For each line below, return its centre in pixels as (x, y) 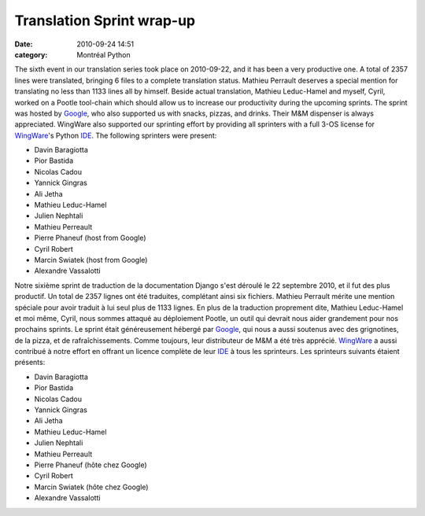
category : (31, 54)
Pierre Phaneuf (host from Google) (90, 238)
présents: (30, 363)
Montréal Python (103, 54)
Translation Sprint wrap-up (105, 20)
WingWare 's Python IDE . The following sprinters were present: (116, 135)
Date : (24, 44)
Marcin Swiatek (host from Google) (91, 260)
